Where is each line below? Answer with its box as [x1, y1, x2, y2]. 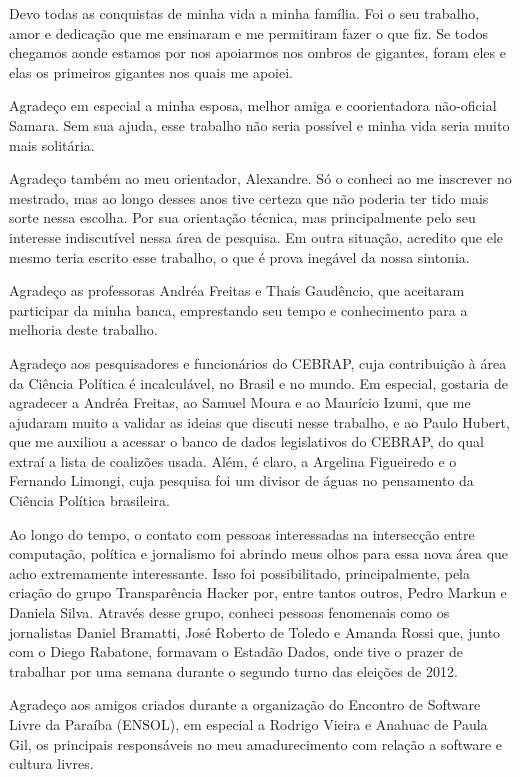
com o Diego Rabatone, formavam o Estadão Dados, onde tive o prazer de [9, 641, 464, 662]
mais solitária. [9, 134, 95, 155]
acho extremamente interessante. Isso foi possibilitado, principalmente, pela [9, 562, 471, 583]
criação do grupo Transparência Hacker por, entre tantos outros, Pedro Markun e [9, 582, 507, 603]
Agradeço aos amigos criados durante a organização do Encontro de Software [9, 694, 481, 715]
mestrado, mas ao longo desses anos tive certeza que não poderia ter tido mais [9, 187, 489, 208]
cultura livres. [9, 753, 94, 774]
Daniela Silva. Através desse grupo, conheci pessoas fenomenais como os [9, 602, 450, 623]
